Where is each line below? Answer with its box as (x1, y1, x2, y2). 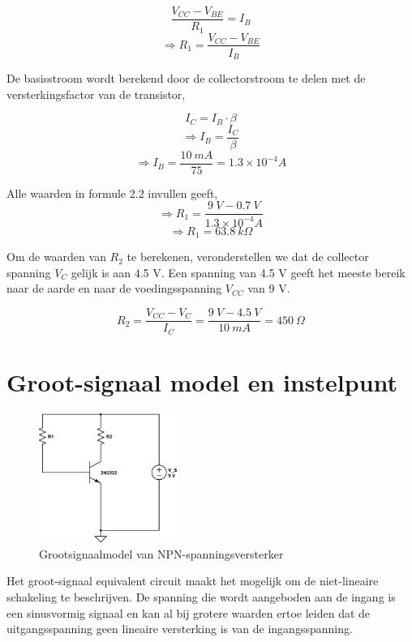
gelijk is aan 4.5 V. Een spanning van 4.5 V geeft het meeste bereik (71, 263, 406, 280)
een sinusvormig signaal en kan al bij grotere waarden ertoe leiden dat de (6, 604, 371, 621)
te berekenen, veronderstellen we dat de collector (127, 248, 369, 265)
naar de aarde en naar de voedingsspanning (6, 280, 222, 297)
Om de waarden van (6, 248, 106, 265)
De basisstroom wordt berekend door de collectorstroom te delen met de (6, 70, 366, 87)
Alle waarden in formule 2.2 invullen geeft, (6, 184, 218, 201)
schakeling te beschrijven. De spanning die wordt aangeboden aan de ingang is (6, 588, 396, 605)
